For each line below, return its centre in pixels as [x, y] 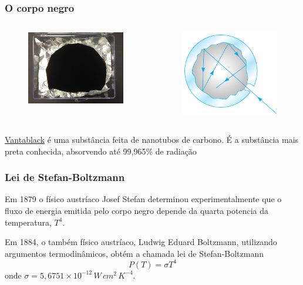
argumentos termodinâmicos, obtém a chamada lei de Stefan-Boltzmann [134, 253]
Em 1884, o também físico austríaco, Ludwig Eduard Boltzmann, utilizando [141, 242]
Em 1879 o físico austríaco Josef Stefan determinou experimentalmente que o [143, 199]
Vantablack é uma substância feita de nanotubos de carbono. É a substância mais [152, 139]
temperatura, [28, 222]
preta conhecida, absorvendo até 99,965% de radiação [101, 151]
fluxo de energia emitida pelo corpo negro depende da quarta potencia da [137, 210]
